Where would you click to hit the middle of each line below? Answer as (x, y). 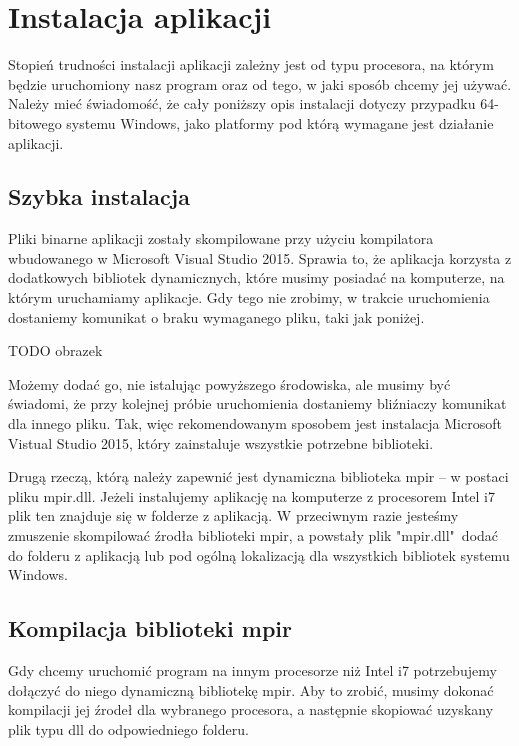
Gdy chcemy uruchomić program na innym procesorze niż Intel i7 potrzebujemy (252, 670)
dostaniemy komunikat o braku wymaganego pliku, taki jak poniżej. (216, 316)
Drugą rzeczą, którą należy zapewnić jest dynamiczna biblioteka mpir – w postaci (258, 476)
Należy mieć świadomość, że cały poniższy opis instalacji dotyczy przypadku (242, 103)
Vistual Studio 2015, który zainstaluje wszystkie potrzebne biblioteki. (221, 442)
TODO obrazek (55, 350)
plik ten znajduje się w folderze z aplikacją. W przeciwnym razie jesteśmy (233, 515)
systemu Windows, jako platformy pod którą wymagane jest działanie (280, 122)
